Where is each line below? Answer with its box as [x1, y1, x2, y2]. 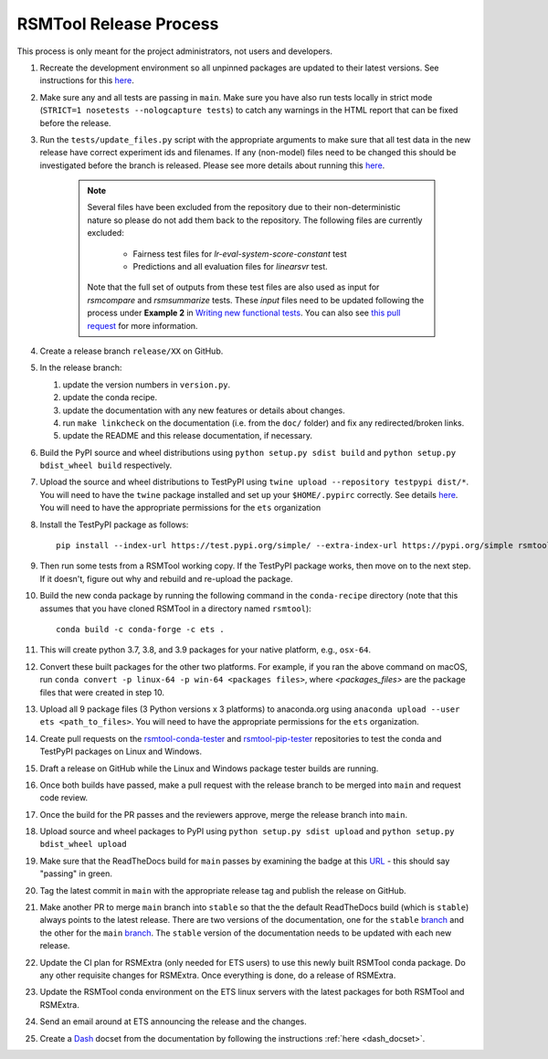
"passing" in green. [39, 868, 113, 879]
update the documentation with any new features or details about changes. [62, 405, 346, 416]
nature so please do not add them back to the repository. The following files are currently [87, 215, 423, 226]
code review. [39, 792, 89, 803]
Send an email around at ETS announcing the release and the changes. [39, 1016, 308, 1027]
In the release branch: [39, 362, 122, 374]
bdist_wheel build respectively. [39, 460, 173, 471]
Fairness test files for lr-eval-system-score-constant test [132, 248, 347, 259]
